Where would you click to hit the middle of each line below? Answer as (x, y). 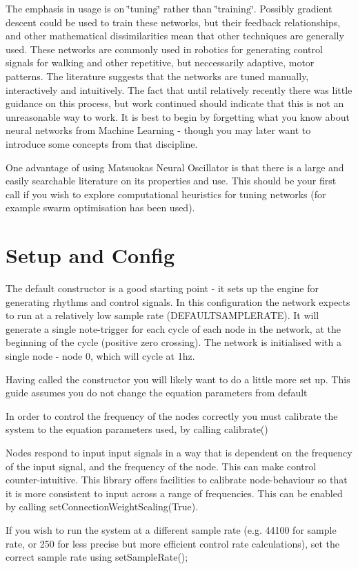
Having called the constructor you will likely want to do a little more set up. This (178, 379)
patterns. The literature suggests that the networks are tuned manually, (157, 76)
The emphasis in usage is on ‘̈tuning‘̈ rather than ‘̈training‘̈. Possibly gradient (169, 8)
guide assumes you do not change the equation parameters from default (157, 393)
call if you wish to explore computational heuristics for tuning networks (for (166, 194)
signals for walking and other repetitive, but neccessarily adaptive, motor (160, 62)
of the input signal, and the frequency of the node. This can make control (161, 466)
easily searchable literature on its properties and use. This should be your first (171, 181)
